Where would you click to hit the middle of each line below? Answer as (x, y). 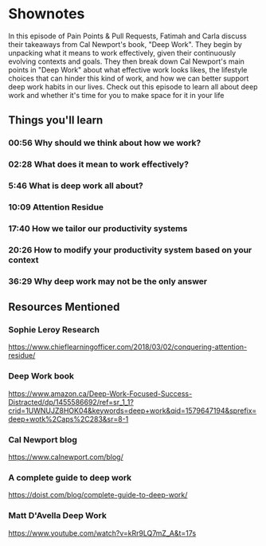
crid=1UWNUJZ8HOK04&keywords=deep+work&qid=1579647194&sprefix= (133, 410)
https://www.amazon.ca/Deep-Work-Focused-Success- (100, 393)
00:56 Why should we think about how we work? (105, 143)
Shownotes (47, 14)
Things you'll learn (56, 120)
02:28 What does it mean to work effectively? (99, 164)
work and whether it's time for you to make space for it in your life (116, 95)
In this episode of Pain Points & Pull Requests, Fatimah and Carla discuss (127, 36)
